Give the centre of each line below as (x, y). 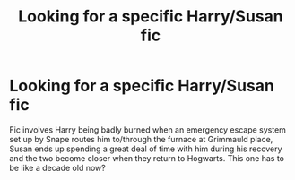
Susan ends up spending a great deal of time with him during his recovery (146, 149)
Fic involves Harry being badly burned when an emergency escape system (148, 129)
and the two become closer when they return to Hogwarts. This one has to (147, 158)
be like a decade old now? (57, 167)
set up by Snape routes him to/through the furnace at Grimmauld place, (141, 139)
